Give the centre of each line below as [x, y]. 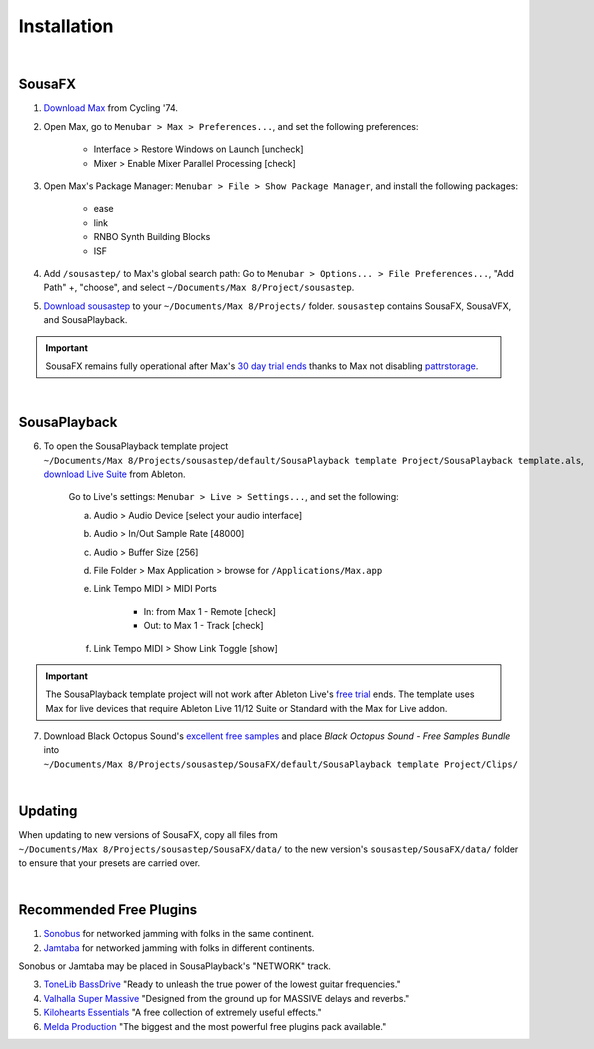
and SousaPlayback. [85, 320]
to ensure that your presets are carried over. [109, 862]
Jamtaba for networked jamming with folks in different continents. [179, 947]
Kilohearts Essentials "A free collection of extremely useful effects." [182, 1012]
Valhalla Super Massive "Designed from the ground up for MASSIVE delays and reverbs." [226, 998]
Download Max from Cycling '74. [111, 108]
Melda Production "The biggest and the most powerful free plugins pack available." [215, 1026]
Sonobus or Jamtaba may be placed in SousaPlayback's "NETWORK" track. [175, 966]
